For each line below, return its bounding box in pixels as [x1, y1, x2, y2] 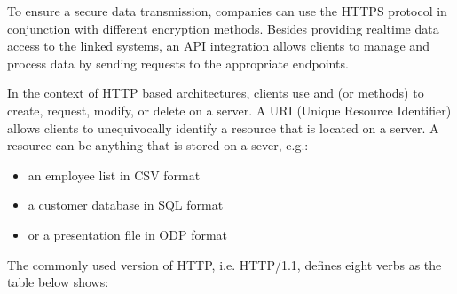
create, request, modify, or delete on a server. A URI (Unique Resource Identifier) [7, 100, 452, 119]
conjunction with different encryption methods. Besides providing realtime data [7, 19, 439, 37]
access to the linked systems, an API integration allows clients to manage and [7, 36, 429, 55]
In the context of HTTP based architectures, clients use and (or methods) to [7, 83, 424, 102]
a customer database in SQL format [28, 195, 224, 214]
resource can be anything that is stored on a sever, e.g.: [7, 136, 309, 155]
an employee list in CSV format [28, 165, 201, 184]
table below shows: [7, 273, 109, 291]
